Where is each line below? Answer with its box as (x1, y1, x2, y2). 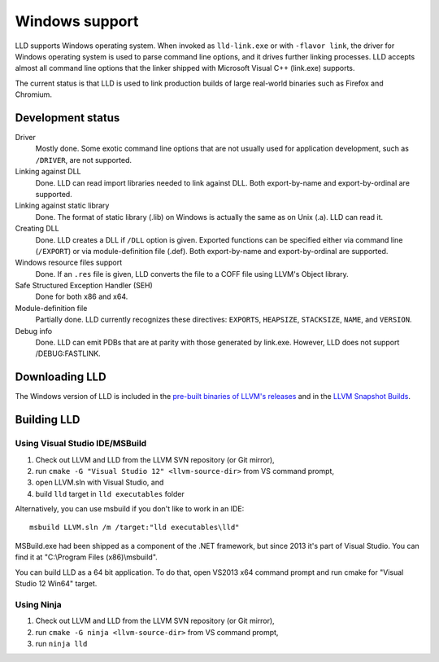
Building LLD (15, 413, 80, 427)
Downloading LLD (15, 370, 106, 384)
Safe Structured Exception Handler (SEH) (15, 281, 154, 291)
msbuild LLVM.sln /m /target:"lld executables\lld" (29, 523, 240, 533)
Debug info (15, 326, 53, 335)
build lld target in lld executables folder (35, 489, 185, 498)
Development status (15, 111, 120, 125)
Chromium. (15, 90, 53, 99)
